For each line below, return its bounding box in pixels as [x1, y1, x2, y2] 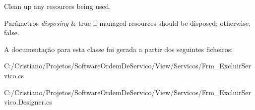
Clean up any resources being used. [4, 1, 111, 11]
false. [4, 27, 19, 38]
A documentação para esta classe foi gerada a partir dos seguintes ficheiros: [4, 44, 233, 54]
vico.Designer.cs [4, 97, 52, 107]
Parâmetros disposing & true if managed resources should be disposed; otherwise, [4, 17, 251, 28]
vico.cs [4, 70, 24, 80]
